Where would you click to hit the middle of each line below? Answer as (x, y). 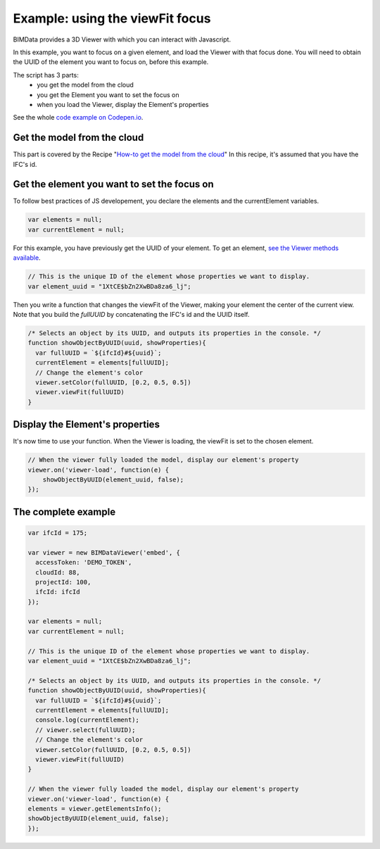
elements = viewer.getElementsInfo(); (95, 809)
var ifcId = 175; (58, 533)
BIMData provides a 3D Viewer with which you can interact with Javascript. (122, 39)
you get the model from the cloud (85, 85)
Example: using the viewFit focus (112, 18)
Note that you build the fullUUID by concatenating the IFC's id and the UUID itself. (131, 314)
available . (27, 258)
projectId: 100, (63, 582)
